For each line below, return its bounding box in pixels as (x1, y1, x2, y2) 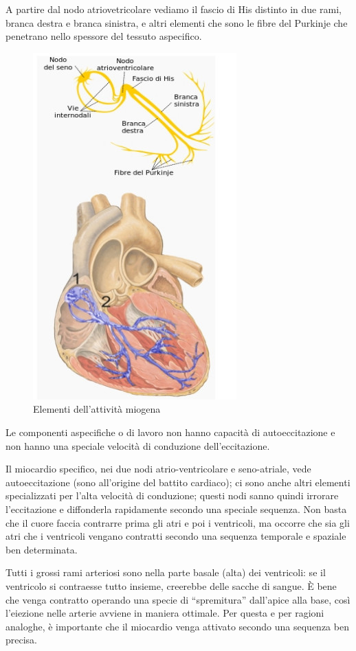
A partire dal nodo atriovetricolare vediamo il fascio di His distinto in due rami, (5, 2, 342, 16)
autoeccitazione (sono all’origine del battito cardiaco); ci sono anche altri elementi (5, 475, 351, 489)
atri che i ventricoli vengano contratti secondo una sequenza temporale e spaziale (5, 529, 346, 543)
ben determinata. (5, 542, 78, 556)
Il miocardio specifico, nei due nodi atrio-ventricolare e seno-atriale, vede (5, 461, 311, 476)
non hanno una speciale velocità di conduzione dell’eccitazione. (5, 438, 270, 453)
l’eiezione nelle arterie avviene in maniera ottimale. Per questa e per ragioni (5, 606, 324, 620)
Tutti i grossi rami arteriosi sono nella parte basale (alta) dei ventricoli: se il (5, 565, 326, 580)
